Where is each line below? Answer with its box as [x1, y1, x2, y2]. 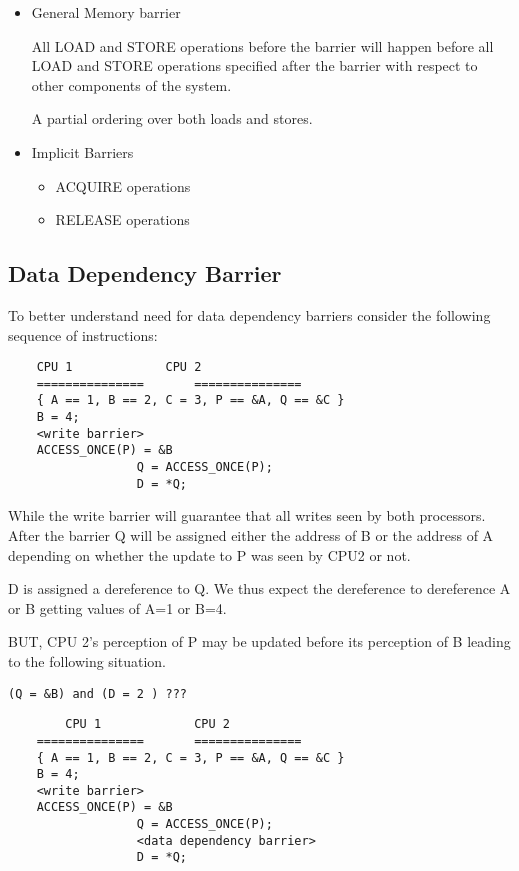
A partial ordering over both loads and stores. [31, 108, 313, 129]
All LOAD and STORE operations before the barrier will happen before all [31, 35, 494, 56]
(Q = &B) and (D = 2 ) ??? [8, 686, 187, 701]
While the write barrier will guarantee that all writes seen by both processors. [8, 505, 486, 526]
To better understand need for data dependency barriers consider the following [8, 304, 491, 325]
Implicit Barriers [31, 141, 134, 162]
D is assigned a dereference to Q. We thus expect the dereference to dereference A [8, 578, 511, 599]
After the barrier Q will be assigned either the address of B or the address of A [8, 524, 494, 545]
